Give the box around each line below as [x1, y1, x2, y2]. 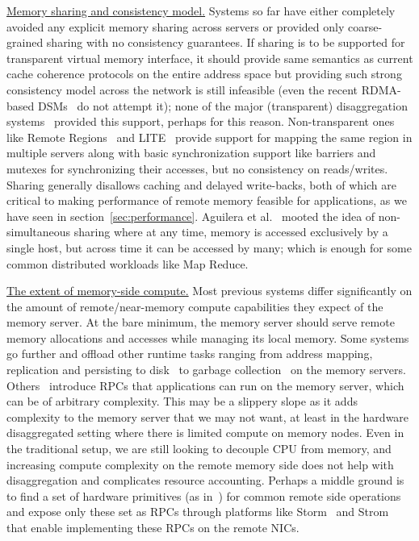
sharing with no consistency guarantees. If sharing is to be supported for [46, 34, 405, 51]
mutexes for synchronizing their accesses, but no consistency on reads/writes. [6, 160, 388, 177]
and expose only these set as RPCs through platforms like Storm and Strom [6, 503, 389, 520]
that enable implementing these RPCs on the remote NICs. [6, 519, 300, 535]
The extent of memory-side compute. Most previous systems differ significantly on [6, 282, 413, 299]
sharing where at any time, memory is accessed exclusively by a [73, 223, 388, 240]
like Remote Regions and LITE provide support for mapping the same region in [6, 128, 413, 145]
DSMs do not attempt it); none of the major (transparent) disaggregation [37, 97, 408, 114]
